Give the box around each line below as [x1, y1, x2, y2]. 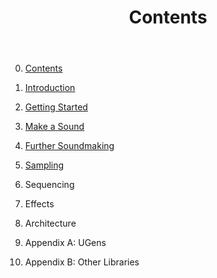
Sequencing [24, 179, 75, 191]
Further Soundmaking [24, 140, 115, 152]
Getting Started [24, 101, 88, 113]
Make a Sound [24, 121, 85, 133]
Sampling [24, 159, 65, 171]
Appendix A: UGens [24, 237, 107, 249]
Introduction [24, 82, 76, 94]
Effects [24, 198, 55, 210]
